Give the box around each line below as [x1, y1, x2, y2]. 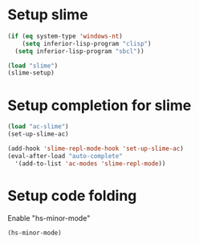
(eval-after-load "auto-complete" [7, 152, 124, 160]
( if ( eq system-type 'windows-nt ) [7, 32, 124, 40]
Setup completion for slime [7, 96, 192, 114]
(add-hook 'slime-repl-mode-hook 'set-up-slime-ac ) [7, 144, 184, 152]
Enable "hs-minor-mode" [7, 213, 91, 222]
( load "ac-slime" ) [7, 123, 69, 131]
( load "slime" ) [7, 62, 59, 70]
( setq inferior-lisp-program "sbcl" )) [14, 47, 145, 55]
